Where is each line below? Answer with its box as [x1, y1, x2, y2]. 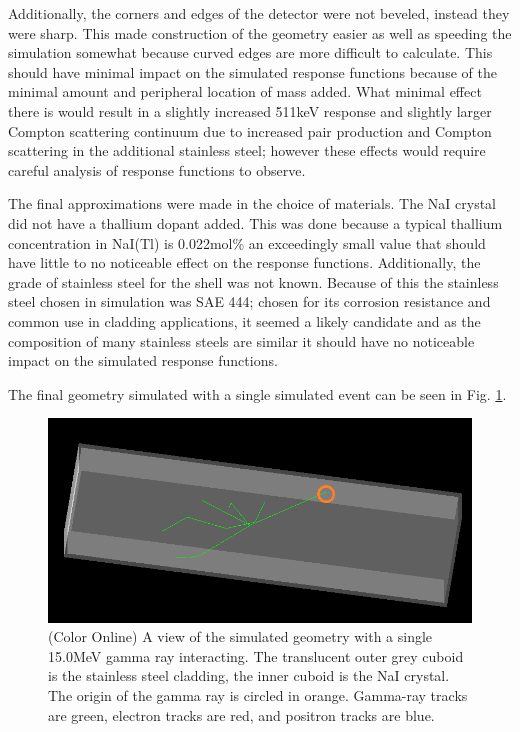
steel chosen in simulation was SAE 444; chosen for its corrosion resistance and [8, 291, 491, 312]
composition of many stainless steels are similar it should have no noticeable [8, 330, 475, 351]
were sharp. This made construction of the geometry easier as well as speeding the [8, 22, 512, 43]
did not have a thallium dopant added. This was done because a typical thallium [8, 212, 503, 233]
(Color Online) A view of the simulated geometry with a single [48, 626, 433, 647]
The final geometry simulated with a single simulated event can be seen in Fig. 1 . [8, 383, 507, 404]
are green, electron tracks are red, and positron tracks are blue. [48, 704, 435, 725]
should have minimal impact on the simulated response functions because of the [8, 61, 497, 82]
